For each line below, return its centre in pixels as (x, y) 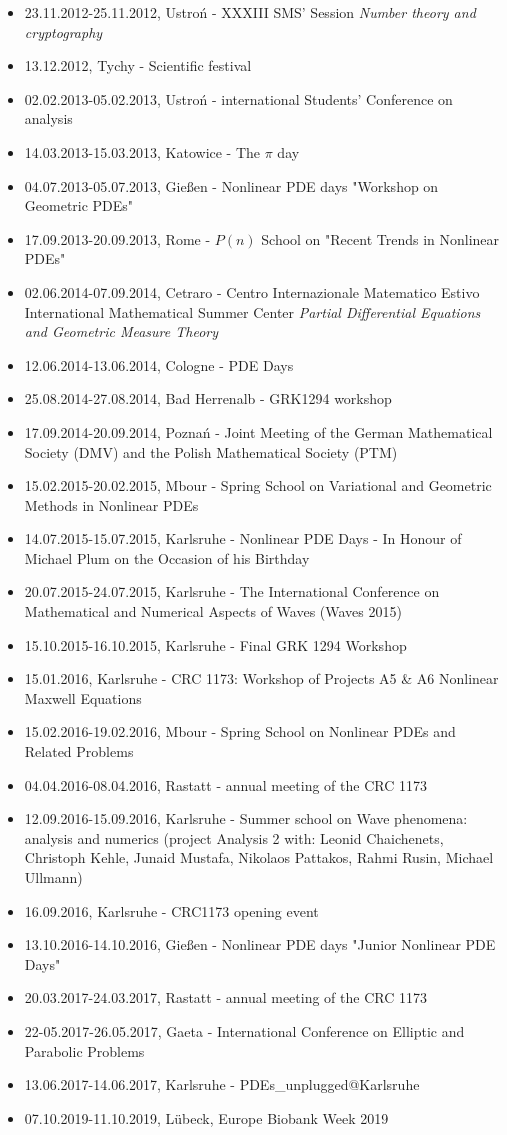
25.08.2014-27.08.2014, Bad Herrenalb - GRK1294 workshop (208, 398)
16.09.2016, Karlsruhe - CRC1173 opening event (171, 910)
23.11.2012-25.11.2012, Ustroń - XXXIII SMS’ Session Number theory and (250, 12)
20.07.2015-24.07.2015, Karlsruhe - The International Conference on (232, 591)
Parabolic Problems (84, 1050)
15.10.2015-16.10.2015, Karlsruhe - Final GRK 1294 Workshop (215, 644)
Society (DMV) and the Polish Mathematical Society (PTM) (211, 451)
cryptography (63, 31)
